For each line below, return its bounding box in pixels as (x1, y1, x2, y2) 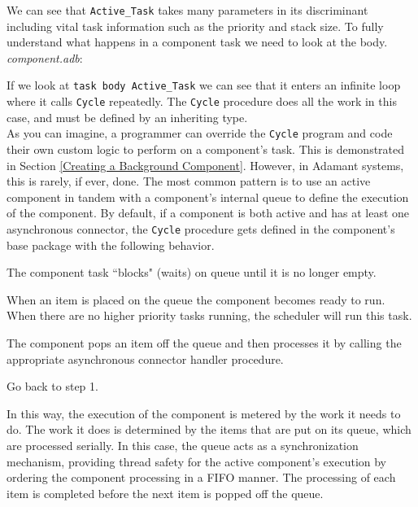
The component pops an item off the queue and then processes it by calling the (7, 334, 402, 351)
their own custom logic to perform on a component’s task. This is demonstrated (7, 141, 405, 157)
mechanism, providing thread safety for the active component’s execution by (7, 452, 387, 470)
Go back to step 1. (7, 378, 98, 395)
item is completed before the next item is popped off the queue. (7, 484, 324, 501)
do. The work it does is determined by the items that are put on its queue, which (7, 421, 411, 438)
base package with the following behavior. (7, 236, 215, 253)
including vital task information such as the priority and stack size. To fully (7, 17, 384, 34)
